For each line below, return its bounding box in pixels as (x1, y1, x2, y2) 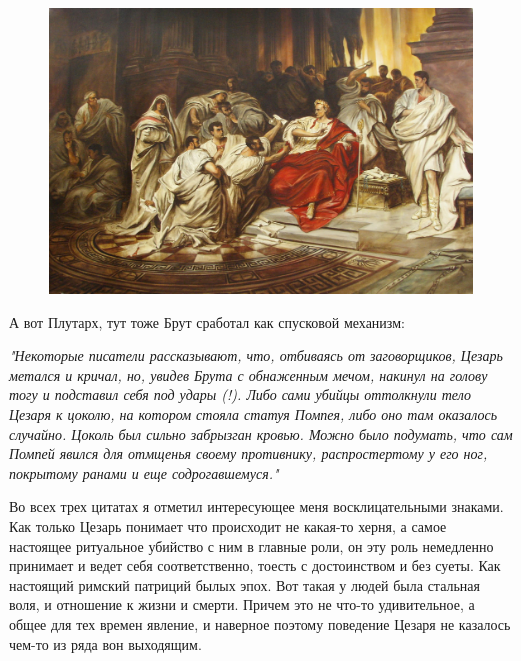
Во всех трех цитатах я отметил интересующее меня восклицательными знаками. (9, 496, 504, 517)
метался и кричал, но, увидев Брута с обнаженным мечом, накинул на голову (9, 364, 488, 385)
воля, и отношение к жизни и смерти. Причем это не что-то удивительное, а (9, 594, 475, 615)
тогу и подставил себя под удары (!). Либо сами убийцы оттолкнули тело (9, 384, 471, 405)
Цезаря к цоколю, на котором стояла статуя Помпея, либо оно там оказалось (9, 404, 498, 425)
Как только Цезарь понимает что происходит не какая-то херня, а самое (9, 516, 447, 537)
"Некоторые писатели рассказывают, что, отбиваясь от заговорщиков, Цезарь (9, 345, 503, 366)
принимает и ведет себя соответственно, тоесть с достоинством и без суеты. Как (9, 555, 501, 576)
